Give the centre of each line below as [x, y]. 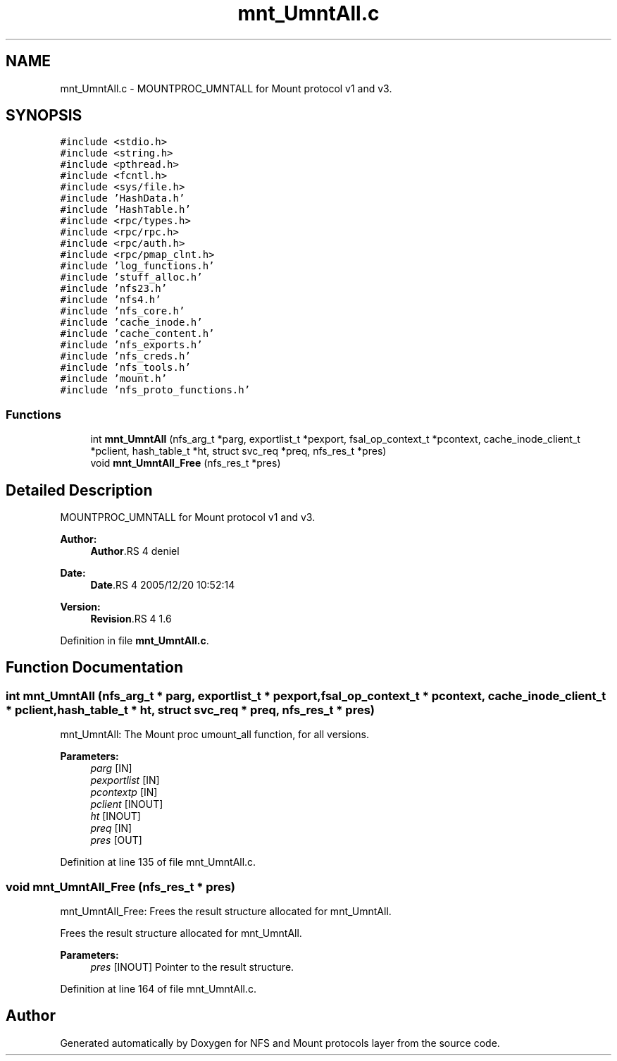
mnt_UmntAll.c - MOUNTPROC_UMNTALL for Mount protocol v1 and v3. [226, 88]
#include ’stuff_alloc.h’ [131, 277]
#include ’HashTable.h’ [125, 210]
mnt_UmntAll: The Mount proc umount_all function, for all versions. [214, 735]
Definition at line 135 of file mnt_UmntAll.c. [158, 862]
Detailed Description [79, 490]
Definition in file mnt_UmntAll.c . [135, 641]
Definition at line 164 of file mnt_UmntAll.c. [158, 989]
